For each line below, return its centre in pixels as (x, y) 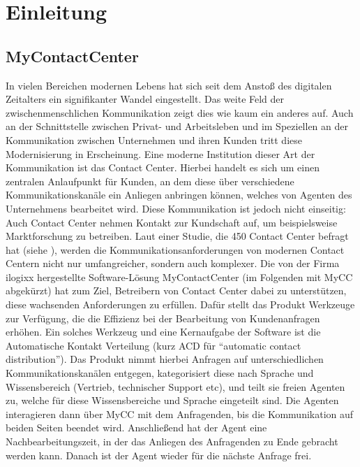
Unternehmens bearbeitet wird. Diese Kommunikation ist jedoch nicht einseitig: (176, 208)
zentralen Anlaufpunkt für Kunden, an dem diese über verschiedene (150, 181)
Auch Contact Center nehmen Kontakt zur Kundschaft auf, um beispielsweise (172, 222)
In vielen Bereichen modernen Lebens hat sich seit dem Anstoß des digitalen (169, 85)
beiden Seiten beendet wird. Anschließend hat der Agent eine (136, 428)
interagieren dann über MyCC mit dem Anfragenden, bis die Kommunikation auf (180, 414)
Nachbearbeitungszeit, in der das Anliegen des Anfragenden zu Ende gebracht (172, 441)
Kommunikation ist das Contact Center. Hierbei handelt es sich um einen (163, 167)
